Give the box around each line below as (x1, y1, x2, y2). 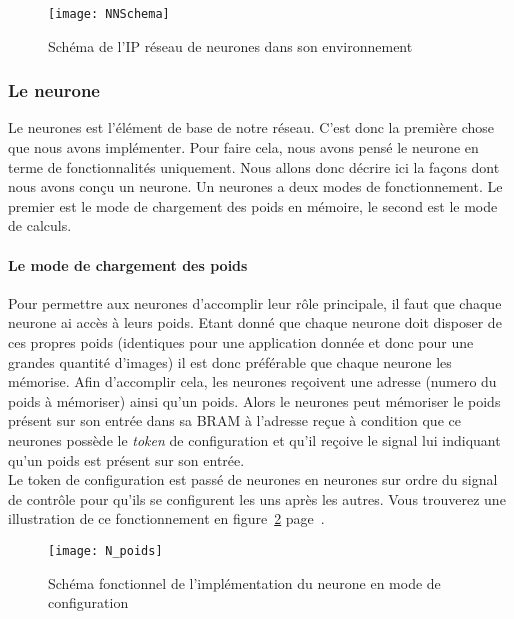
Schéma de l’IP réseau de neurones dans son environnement (48, 35, 413, 56)
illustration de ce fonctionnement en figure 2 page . (8, 508, 325, 529)
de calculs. (8, 215, 72, 236)
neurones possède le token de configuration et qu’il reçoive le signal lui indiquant (8, 429, 501, 450)
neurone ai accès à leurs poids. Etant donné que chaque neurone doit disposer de (8, 312, 502, 333)
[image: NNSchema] (48, 7, 170, 21)
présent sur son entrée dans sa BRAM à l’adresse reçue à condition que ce (8, 410, 461, 431)
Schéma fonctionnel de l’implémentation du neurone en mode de (48, 572, 441, 593)
